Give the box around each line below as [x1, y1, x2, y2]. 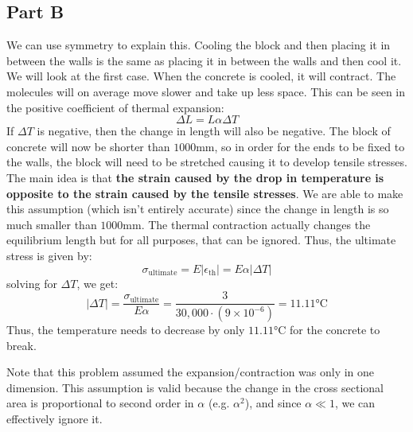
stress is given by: [6, 247, 92, 263]
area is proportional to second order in [6, 395, 194, 411]
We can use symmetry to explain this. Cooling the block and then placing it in [6, 37, 391, 53]
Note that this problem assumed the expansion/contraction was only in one [6, 364, 375, 380]
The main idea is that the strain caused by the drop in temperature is [6, 169, 384, 185]
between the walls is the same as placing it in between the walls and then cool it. [6, 52, 402, 68]
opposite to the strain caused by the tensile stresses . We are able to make [6, 185, 403, 201]
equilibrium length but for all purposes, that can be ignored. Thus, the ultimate [6, 232, 396, 248]
